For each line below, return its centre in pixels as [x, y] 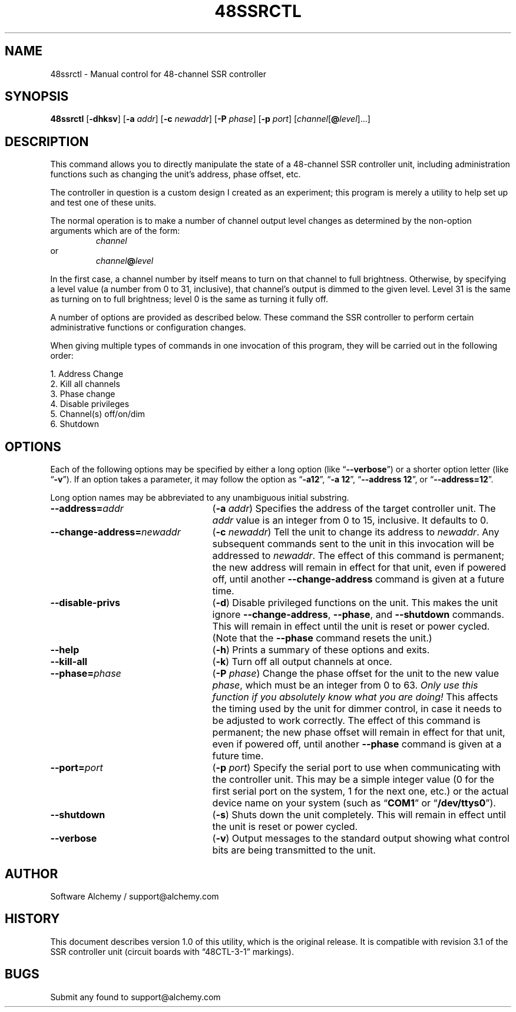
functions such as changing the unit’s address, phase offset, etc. [176, 174]
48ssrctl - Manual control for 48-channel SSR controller [158, 74]
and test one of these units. [103, 203]
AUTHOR [32, 874]
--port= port [77, 768]
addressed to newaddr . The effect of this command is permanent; [358, 556]
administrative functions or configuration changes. [148, 328]
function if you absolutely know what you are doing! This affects [355, 697]
